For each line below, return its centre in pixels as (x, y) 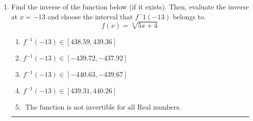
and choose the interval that (90, 16)
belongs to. (189, 16)
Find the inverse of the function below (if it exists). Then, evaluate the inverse (130, 6)
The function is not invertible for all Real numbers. (103, 108)
